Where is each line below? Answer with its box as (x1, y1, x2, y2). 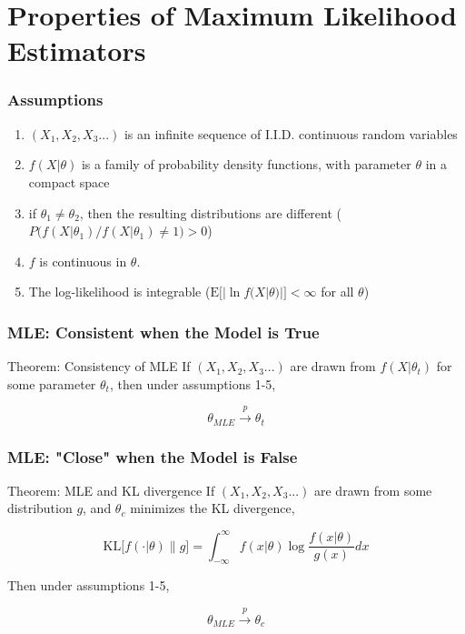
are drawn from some (314, 480, 432, 499)
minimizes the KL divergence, (130, 498, 295, 518)
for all (321, 282, 354, 301)
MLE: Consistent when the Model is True (7, 320, 320, 343)
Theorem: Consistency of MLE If (7, 357, 191, 376)
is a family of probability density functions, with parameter (81, 155, 411, 174)
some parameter (7, 374, 96, 393)
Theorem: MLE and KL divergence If (7, 480, 215, 499)
